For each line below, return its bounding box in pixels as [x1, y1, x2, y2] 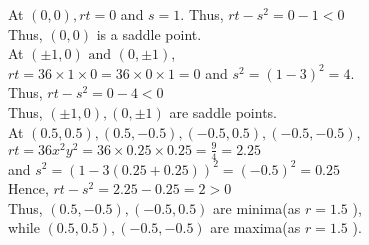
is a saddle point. [96, 23, 202, 44]
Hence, [8, 178, 49, 199]
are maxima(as [210, 217, 301, 238]
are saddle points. [169, 101, 278, 122]
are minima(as [213, 197, 301, 218]
